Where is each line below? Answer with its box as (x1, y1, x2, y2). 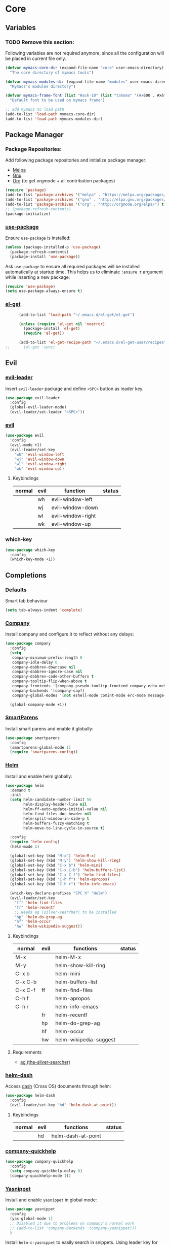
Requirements (12, 1049, 42, 1056)
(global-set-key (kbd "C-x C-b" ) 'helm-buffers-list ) (10, 867, 125, 873)
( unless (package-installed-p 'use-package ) (5, 244, 101, 249)
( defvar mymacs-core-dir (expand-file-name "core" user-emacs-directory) (5, 65, 164, 70)
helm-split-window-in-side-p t (23, 816, 90, 821)
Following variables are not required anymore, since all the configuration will (5, 50, 164, 56)
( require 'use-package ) (5, 284, 56, 289)
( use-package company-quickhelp (5, 1159, 73, 1164)
